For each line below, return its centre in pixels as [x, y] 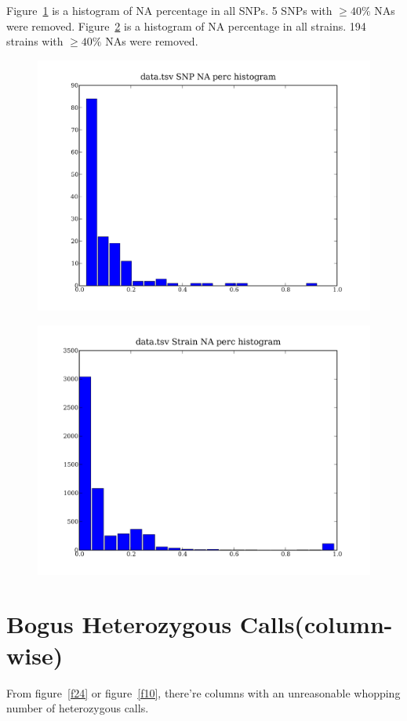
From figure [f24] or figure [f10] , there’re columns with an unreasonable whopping [203, 692]
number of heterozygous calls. [78, 708]
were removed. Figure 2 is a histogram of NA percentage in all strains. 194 [186, 25]
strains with [35, 41]
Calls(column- [316, 624]
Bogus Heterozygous [119, 624]
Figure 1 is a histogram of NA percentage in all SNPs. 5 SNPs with [169, 10]
